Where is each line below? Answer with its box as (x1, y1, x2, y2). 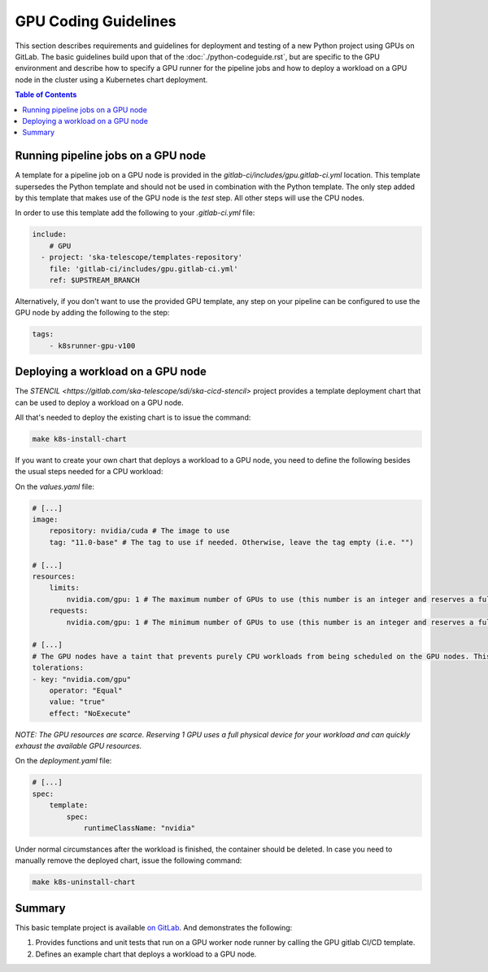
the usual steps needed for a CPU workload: (15, 467, 163, 477)
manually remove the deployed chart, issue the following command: (15, 855, 242, 865)
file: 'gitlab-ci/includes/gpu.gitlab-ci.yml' (49, 264, 239, 273)
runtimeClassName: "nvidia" (83, 824, 195, 833)
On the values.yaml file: (15, 482, 95, 491)
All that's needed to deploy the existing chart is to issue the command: (15, 412, 251, 422)
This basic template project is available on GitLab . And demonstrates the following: (15, 922, 293, 932)
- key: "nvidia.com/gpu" (32, 675, 132, 684)
